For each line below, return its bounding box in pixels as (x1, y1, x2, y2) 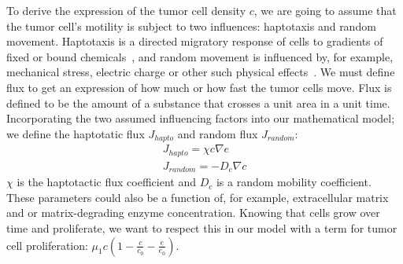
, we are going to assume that (253, 2, 397, 18)
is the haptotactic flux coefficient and (17, 174, 196, 190)
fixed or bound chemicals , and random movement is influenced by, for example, (6, 48, 394, 64)
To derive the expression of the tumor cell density (6, 2, 246, 18)
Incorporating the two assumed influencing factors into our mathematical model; (6, 110, 395, 126)
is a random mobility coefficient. (216, 174, 372, 190)
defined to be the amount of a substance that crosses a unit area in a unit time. (6, 94, 390, 111)
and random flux (177, 125, 258, 141)
